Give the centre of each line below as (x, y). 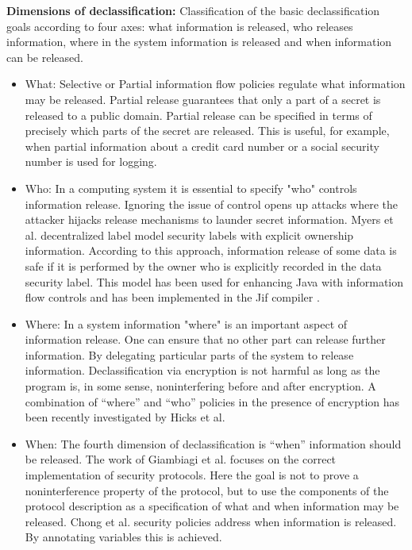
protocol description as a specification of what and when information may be (212, 506)
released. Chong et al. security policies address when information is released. (211, 521)
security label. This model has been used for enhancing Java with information (214, 281)
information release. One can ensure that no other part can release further (205, 339)
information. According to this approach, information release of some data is (211, 250)
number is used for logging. (91, 162)
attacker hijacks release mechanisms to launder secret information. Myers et (209, 219)
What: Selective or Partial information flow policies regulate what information (215, 84)
